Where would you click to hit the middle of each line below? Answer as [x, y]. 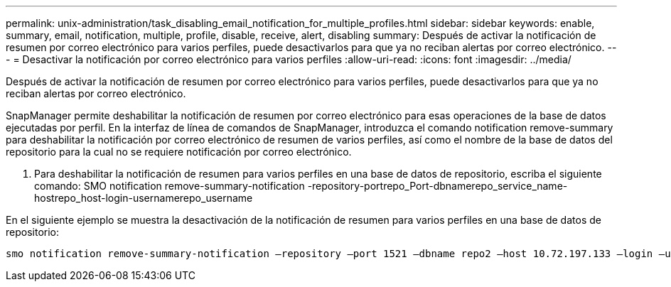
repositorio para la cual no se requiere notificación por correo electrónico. [179, 152]
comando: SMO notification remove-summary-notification [170, 186]
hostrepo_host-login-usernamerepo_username [144, 198]
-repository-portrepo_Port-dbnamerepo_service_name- [438, 186]
